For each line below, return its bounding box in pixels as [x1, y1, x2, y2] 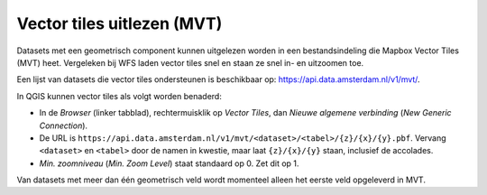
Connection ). [39, 120, 88, 131]
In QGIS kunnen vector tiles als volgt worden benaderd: [16, 90, 223, 101]
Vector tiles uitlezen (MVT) [16, 14, 223, 33]
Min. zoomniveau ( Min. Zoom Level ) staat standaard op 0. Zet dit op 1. [39, 158, 299, 169]
